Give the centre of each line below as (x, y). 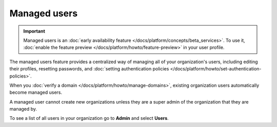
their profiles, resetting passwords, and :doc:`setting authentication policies (89, 69)
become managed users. (36, 92)
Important (34, 31)
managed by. (23, 109)
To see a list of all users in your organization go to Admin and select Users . (89, 118)
